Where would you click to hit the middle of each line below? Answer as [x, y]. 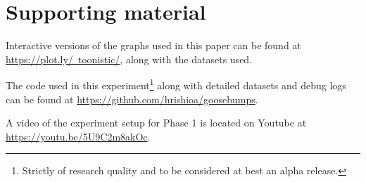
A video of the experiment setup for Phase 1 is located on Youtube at [156, 123]
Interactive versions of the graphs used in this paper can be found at [153, 45]
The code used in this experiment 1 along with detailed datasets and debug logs [176, 84]
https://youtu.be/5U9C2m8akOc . [78, 136]
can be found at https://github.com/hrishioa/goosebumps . [132, 99]
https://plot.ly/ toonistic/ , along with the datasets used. [129, 59]
